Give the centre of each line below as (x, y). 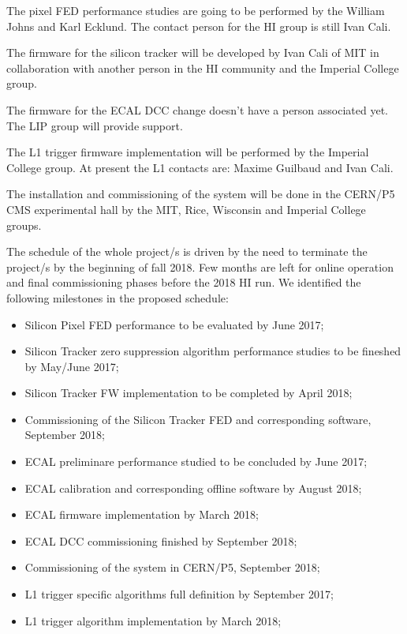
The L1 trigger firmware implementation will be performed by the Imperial (188, 152)
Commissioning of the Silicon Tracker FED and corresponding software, (198, 419)
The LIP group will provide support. (95, 125)
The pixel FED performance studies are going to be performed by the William (196, 10)
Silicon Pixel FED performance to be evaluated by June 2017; (174, 324)
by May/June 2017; (72, 366)
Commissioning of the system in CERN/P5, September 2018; (172, 567)
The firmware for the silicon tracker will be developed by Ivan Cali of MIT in (193, 53)
